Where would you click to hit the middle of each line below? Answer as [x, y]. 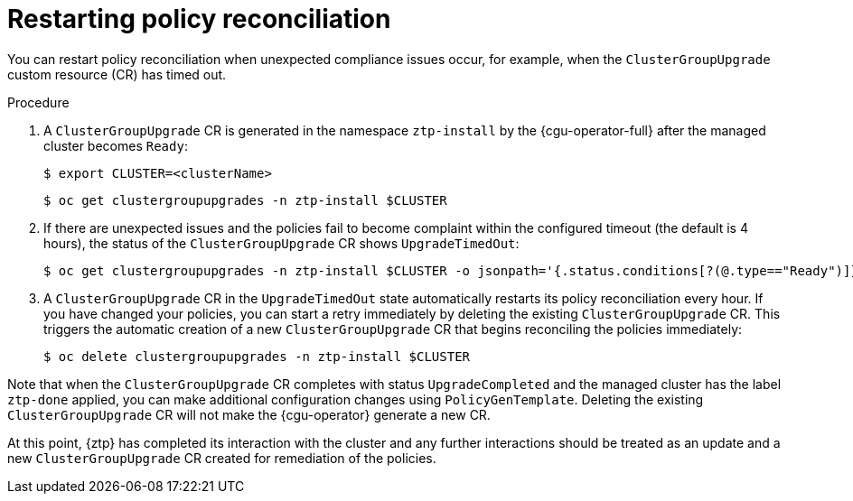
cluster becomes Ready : [116, 145]
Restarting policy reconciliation [199, 19]
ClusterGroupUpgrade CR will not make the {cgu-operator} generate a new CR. [249, 414]
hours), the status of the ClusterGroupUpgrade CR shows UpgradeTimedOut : [281, 243]
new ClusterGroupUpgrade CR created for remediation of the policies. [222, 458]
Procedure [38, 102]
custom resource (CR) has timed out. [117, 74]
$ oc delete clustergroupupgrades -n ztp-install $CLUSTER [257, 356]
